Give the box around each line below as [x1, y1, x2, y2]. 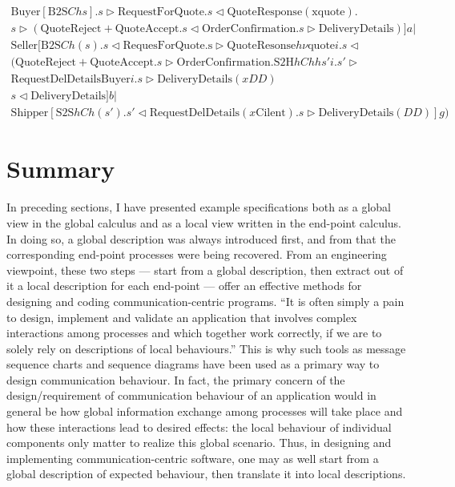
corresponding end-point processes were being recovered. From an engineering [6, 246, 387, 263]
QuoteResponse [227, 6, 303, 18]
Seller [10, 40, 38, 52]
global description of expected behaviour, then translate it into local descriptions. [6, 465, 406, 482]
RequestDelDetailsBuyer [10, 74, 131, 86]
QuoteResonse [227, 40, 296, 52]
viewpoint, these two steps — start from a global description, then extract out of [6, 261, 404, 278]
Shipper [10, 107, 49, 119]
